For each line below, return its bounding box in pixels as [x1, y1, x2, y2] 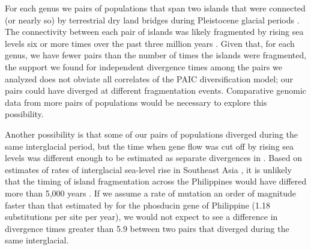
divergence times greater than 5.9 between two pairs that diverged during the [5, 222, 289, 234]
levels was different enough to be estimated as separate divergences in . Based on [5, 151, 303, 164]
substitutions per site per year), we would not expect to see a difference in [5, 210, 278, 223]
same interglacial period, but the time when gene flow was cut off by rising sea [5, 139, 294, 152]
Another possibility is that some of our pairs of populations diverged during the [5, 127, 298, 140]
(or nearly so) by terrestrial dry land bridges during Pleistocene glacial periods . [5, 13, 300, 26]
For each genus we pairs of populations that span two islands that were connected [5, 2, 306, 14]
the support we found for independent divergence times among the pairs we [5, 60, 282, 73]
